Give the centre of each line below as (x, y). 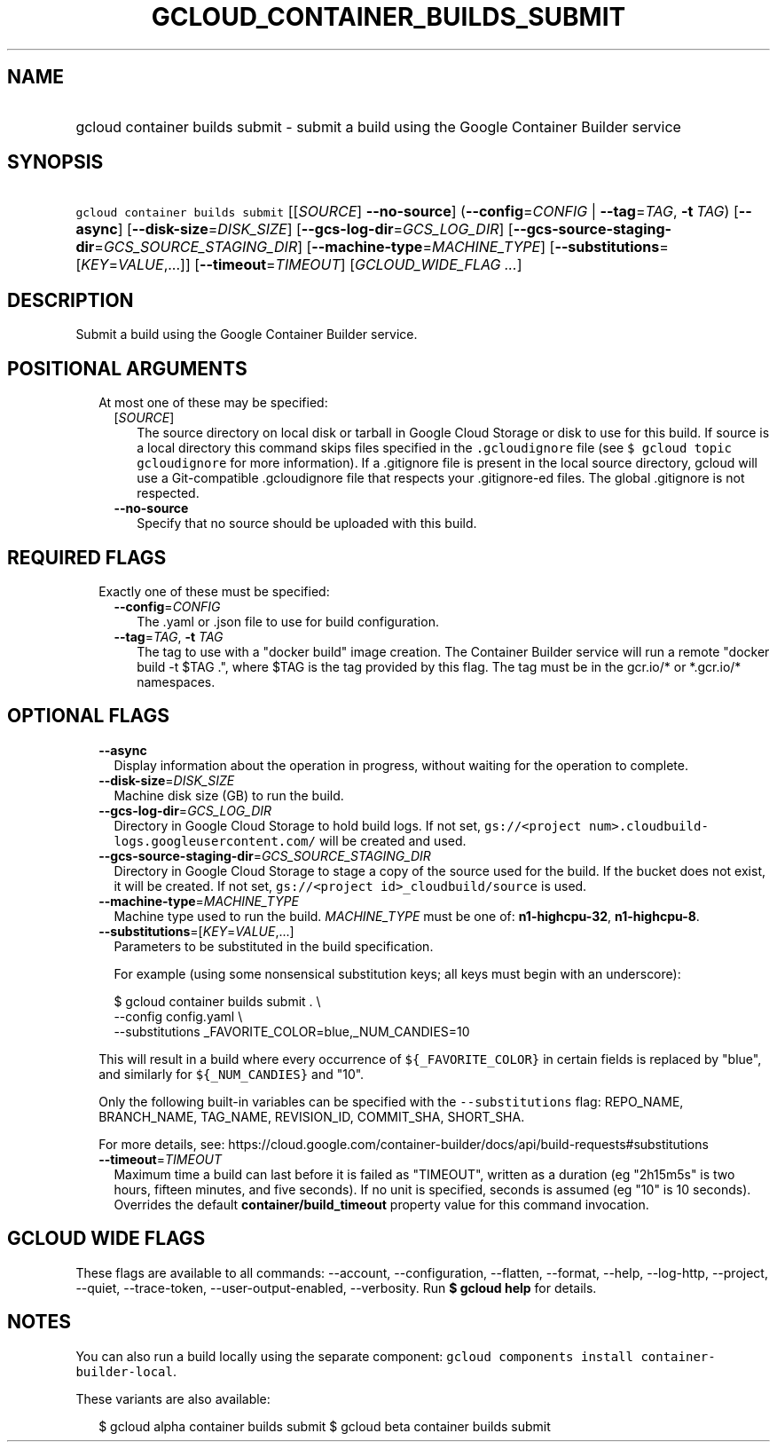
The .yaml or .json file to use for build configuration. (288, 621)
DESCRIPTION (71, 300)
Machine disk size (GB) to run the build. (229, 795)
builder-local (124, 1371)
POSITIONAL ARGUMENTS (127, 368)
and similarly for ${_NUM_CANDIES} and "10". (232, 1074)
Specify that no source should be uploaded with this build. (307, 524)
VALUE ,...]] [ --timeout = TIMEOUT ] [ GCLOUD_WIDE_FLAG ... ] (320, 265)
